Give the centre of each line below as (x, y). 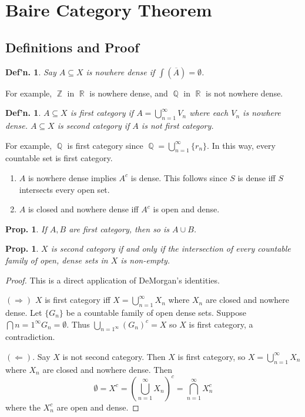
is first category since (105, 145)
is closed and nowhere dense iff (83, 209)
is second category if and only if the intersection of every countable (171, 248)
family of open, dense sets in (57, 260)
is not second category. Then (114, 356)
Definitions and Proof (72, 47)
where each (209, 113)
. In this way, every (241, 145)
